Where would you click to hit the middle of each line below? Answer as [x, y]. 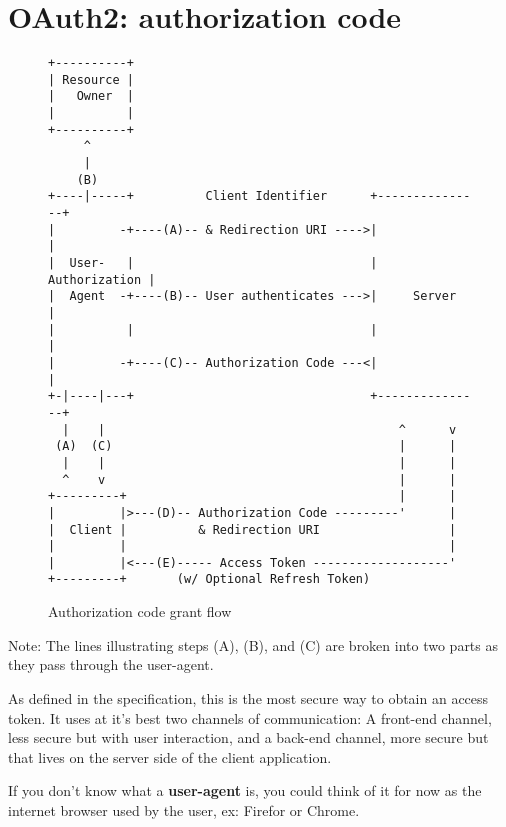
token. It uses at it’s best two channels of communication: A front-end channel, [250, 717]
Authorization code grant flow [140, 611]
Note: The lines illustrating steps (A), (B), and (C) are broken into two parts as [253, 644]
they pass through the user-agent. [111, 664]
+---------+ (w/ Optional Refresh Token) [209, 579]
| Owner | [91, 96]
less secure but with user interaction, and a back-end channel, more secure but [248, 737]
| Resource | [91, 79]
